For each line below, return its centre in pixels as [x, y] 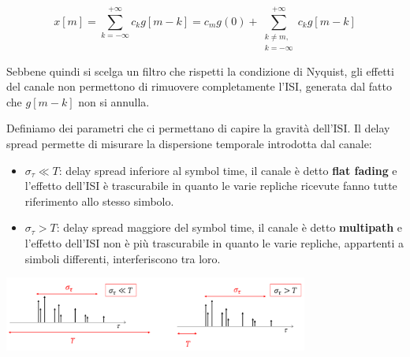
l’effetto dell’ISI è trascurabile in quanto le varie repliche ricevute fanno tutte [211, 186]
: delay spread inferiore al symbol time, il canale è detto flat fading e [228, 170]
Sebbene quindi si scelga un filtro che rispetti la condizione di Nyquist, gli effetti [200, 71]
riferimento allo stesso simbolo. [99, 201]
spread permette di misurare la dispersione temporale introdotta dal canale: [189, 143]
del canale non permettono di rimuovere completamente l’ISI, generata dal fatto [199, 86]
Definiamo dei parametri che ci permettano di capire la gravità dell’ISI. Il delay [198, 128]
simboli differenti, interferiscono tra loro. [123, 258]
